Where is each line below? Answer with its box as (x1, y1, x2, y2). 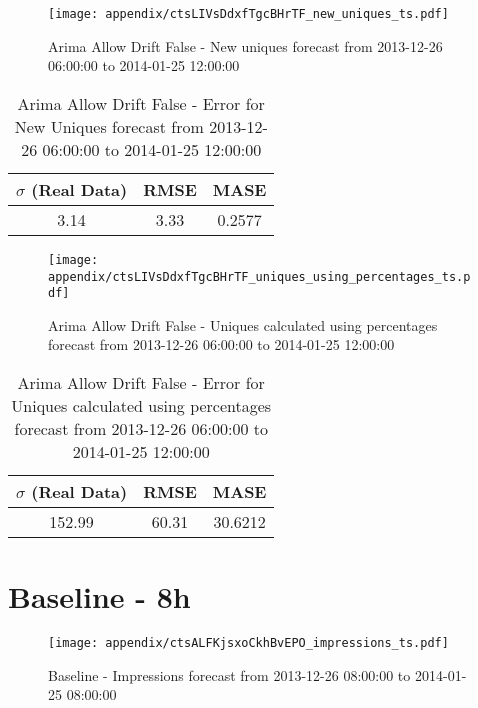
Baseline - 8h (8, 576, 191, 617)
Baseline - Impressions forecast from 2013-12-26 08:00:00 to (48, 664, 411, 685)
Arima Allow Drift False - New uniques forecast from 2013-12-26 (48, 35, 443, 56)
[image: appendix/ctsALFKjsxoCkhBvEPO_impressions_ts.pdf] (48, 636, 449, 651)
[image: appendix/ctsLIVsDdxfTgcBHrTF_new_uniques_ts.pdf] (48, 7, 449, 21)
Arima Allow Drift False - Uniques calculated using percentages (48, 314, 438, 335)
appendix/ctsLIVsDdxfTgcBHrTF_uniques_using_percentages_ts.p (48, 269, 471, 284)
